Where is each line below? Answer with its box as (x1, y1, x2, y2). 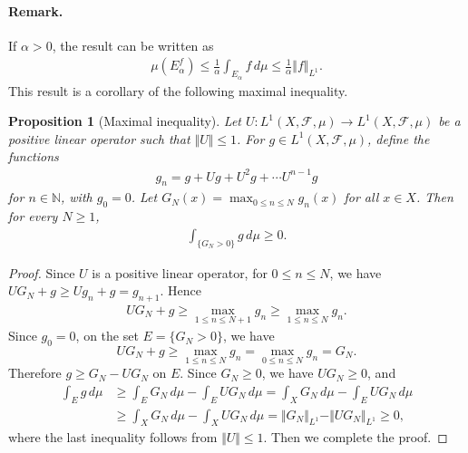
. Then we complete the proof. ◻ (263, 428, 448, 447)
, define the (367, 129, 430, 148)
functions (8, 147, 59, 166)
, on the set (75, 326, 139, 345)
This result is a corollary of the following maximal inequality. (8, 81, 348, 100)
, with (60, 188, 93, 207)
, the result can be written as (52, 35, 214, 54)
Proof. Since (8, 263, 75, 282)
